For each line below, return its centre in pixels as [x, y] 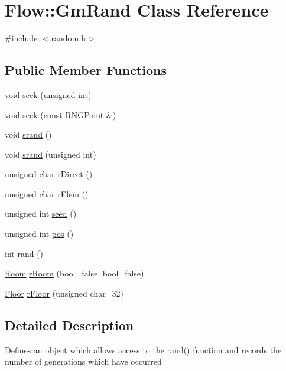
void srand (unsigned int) [51, 154]
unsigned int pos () [39, 234]
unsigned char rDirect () [49, 174]
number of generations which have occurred [83, 361]
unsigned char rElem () [47, 193]
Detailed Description [69, 325]
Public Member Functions [86, 70]
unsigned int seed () [41, 214]
